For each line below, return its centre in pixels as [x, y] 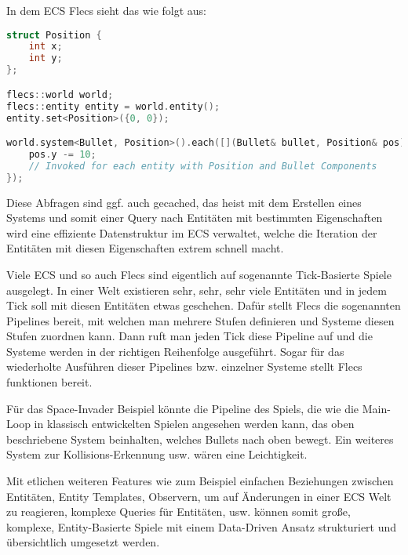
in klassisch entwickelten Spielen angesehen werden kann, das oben [194, 424]
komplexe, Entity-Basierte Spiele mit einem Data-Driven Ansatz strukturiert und [202, 526]
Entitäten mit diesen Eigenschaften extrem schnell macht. [145, 248]
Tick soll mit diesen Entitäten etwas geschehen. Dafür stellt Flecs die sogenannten [204, 305]
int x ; [46, 47]
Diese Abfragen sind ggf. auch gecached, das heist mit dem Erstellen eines [184, 202]
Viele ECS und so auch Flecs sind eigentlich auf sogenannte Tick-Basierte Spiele [199, 274]
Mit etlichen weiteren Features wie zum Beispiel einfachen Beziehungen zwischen [200, 481]
